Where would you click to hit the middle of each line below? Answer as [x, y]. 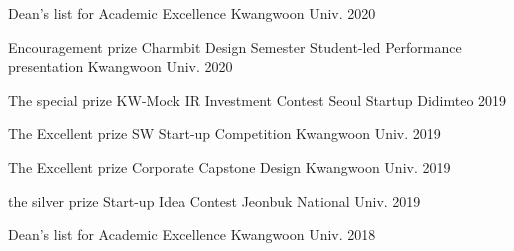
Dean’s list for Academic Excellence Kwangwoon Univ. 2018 [192, 234]
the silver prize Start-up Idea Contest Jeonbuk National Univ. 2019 [214, 200]
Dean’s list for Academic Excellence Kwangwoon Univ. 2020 [192, 13]
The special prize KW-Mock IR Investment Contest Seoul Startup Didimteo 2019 [257, 99]
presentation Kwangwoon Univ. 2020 [120, 66]
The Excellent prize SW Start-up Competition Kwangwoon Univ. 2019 [224, 133]
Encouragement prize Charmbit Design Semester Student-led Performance [235, 46]
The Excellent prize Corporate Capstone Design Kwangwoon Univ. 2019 [229, 166]
